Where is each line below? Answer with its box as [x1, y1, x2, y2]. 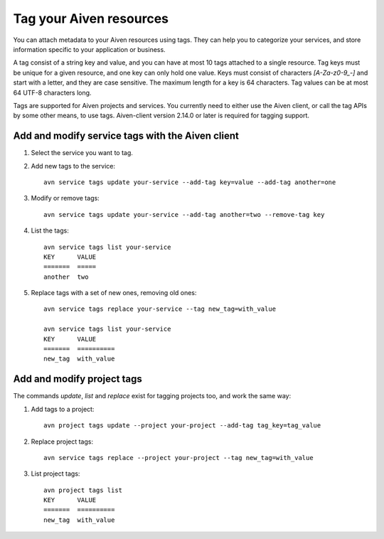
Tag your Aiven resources [13, 11, 169, 26]
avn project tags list [43, 486, 123, 494]
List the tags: [31, 226, 69, 235]
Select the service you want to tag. [31, 149, 133, 157]
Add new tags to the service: [31, 161, 115, 170]
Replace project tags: [31, 437, 94, 446]
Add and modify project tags [13, 373, 142, 385]
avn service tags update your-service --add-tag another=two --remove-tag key [43, 210, 325, 218]
